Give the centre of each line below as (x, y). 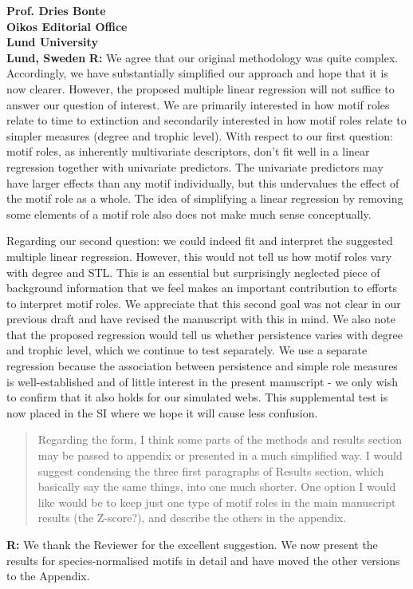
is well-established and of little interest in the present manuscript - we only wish (203, 381)
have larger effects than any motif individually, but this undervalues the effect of (203, 182)
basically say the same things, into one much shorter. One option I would (217, 486)
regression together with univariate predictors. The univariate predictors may (195, 166)
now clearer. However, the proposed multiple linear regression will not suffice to (201, 88)
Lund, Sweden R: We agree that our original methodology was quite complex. (203, 57)
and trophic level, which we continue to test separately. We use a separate (187, 350)
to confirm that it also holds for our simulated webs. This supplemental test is (197, 397)
